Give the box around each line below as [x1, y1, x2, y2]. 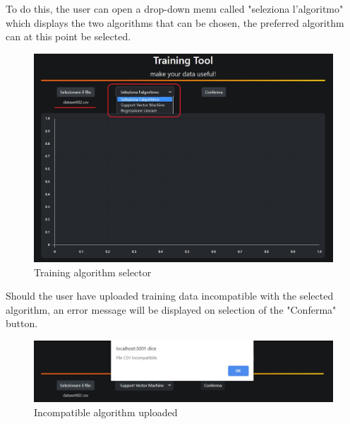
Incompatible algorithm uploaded [34, 404, 178, 419]
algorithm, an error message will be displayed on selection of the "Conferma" [6, 302, 337, 317]
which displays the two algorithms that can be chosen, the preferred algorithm [6, 15, 344, 30]
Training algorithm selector [34, 264, 152, 279]
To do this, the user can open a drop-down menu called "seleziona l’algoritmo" [6, 1, 344, 16]
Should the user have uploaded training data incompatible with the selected [6, 288, 334, 303]
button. [6, 316, 38, 331]
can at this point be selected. [6, 29, 131, 44]
